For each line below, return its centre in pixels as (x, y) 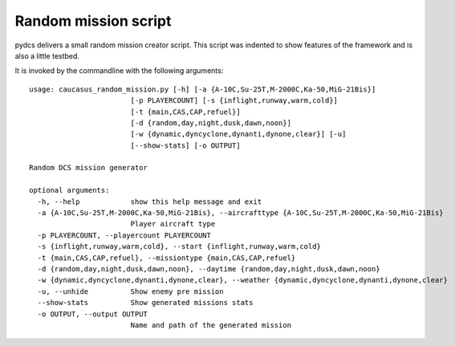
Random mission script (93, 21)
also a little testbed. (47, 55)
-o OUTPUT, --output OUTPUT (93, 314)
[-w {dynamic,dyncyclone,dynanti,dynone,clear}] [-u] (238, 134)
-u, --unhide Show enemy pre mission (130, 291)
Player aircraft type (173, 224)
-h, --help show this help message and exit (150, 201)
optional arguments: (69, 190)
